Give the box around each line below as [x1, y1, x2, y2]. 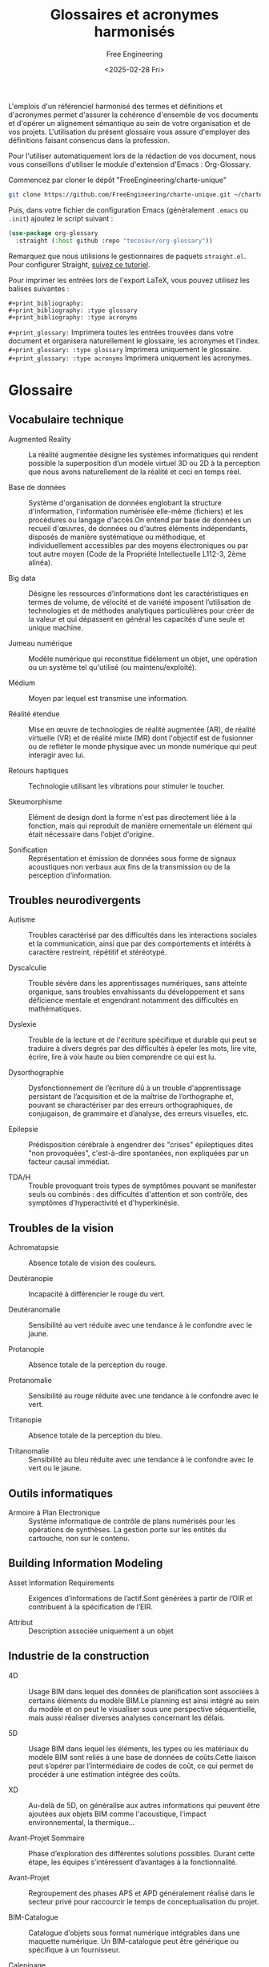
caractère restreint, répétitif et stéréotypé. [28, 947, 167, 957]
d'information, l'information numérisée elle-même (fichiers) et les [28, 506, 244, 516]
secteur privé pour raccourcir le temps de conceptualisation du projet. [28, 1896, 260, 1906]
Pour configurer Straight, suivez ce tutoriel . [8, 259, 151, 270]
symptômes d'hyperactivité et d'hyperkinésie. [28, 1198, 180, 1208]
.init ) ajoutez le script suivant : [8, 213, 114, 223]
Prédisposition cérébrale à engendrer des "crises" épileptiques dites [28, 1140, 254, 1150]
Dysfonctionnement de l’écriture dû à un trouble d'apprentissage [28, 1083, 242, 1093]
